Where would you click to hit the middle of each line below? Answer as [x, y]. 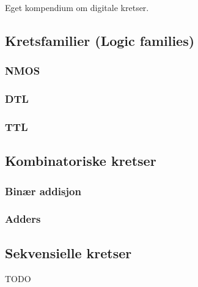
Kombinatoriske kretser [81, 161]
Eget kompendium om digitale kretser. [77, 7]
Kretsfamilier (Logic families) [100, 40]
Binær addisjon [43, 191]
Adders [23, 219]
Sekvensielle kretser [68, 252]
